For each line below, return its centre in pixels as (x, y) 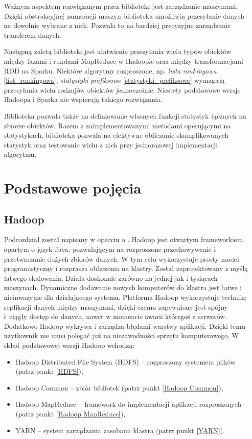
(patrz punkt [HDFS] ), (49, 371)
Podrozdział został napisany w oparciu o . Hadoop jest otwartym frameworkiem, (125, 239)
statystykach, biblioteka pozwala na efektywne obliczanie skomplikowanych (116, 135)
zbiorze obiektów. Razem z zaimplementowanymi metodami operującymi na (117, 125)
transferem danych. (33, 35)
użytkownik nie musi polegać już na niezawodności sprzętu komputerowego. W (122, 335)
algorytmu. (20, 154)
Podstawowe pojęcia (73, 188)
